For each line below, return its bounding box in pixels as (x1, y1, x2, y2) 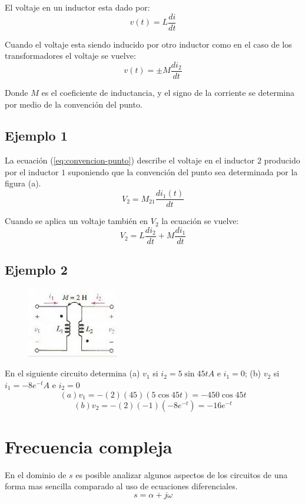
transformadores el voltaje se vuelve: (5, 49, 136, 62)
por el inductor (5, 165, 59, 178)
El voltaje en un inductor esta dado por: (5, 1, 150, 13)
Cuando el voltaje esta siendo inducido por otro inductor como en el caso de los (5, 38, 292, 50)
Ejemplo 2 (5, 261, 68, 279)
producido (264, 154, 300, 166)
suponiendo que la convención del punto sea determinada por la (68, 165, 298, 178)
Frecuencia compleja (5, 434, 173, 458)
